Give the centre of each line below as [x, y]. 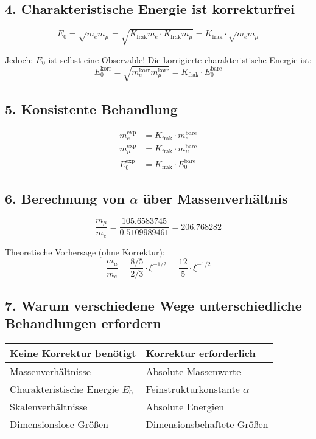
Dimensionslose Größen [59, 424]
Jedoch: [19, 59]
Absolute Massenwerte [193, 372]
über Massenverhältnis [215, 198]
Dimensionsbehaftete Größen [207, 424]
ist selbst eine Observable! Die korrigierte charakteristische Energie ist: [180, 59]
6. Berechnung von [65, 198]
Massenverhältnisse [50, 372]
